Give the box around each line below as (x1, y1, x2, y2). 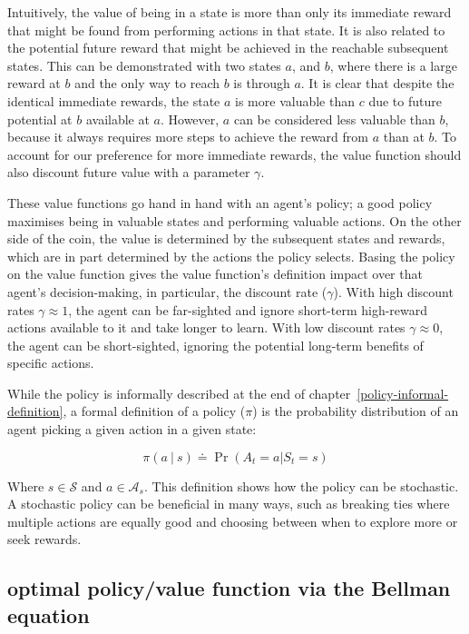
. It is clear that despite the (300, 74, 454, 93)
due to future (368, 91, 442, 110)
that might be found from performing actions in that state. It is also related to (7, 20, 445, 39)
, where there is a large (329, 55, 457, 74)
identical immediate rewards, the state (7, 91, 220, 110)
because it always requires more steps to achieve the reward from (7, 127, 368, 146)
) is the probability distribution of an (252, 401, 459, 421)
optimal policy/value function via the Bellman (7, 574, 451, 602)
